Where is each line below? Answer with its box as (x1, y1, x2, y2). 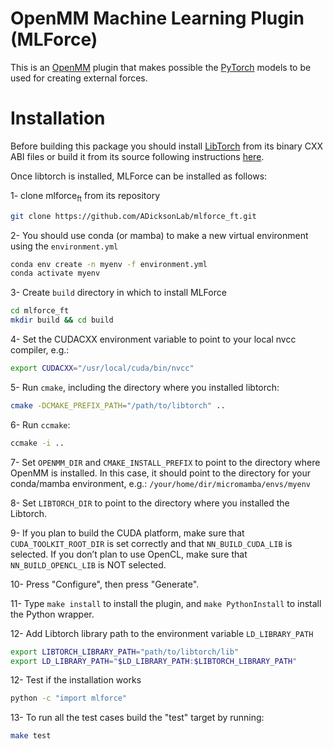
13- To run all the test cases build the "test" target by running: (10, 712, 265, 724)
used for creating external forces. (10, 72, 148, 84)
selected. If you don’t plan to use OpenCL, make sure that (10, 548, 248, 560)
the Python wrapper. (10, 608, 95, 620)
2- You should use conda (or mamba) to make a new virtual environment (10, 229, 309, 241)
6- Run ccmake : (10, 418, 71, 431)
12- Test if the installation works (10, 674, 142, 686)
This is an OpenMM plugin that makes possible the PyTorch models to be (10, 61, 312, 73)
